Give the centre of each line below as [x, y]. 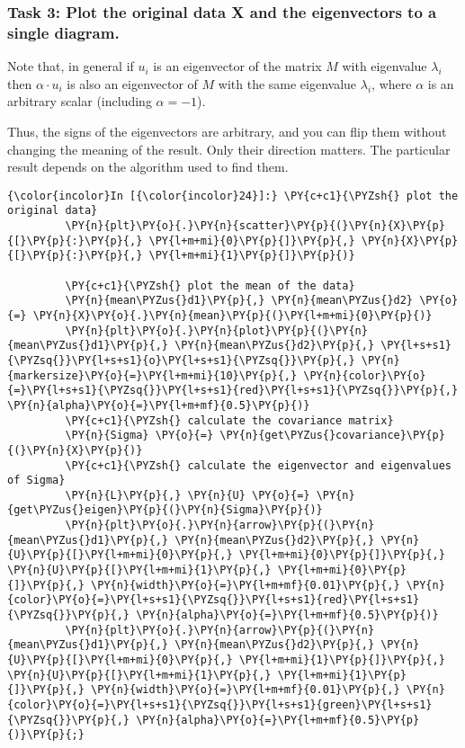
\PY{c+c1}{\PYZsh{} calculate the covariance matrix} [229, 420]
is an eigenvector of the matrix [237, 66]
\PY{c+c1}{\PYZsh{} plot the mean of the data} [210, 285]
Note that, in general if [71, 66]
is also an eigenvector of [132, 83]
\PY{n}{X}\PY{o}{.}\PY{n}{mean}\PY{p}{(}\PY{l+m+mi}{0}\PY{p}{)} [232, 315]
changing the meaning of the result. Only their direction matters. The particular [229, 149]
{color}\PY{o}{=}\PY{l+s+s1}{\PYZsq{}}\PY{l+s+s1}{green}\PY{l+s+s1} [220, 705]
